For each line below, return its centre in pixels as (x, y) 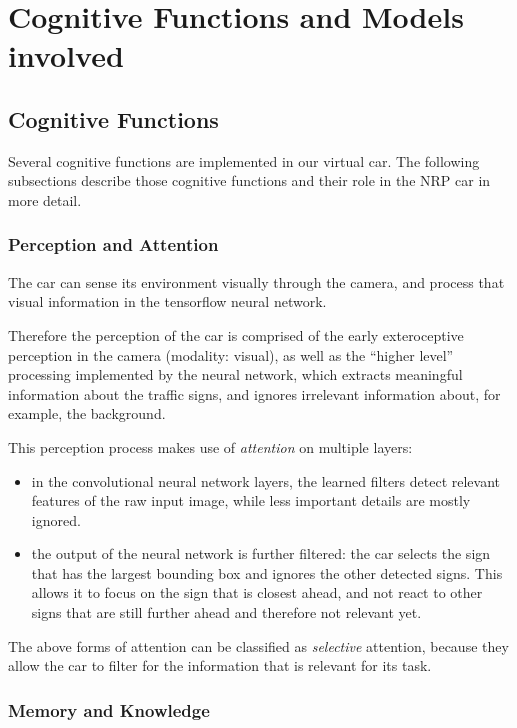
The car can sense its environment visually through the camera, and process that (256, 281)
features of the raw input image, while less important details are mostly (251, 500)
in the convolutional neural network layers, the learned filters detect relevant (266, 480)
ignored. (56, 519)
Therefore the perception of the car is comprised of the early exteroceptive (236, 334)
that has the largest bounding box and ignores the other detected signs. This (267, 572)
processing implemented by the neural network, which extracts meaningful (235, 374)
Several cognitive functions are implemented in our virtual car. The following (244, 160)
